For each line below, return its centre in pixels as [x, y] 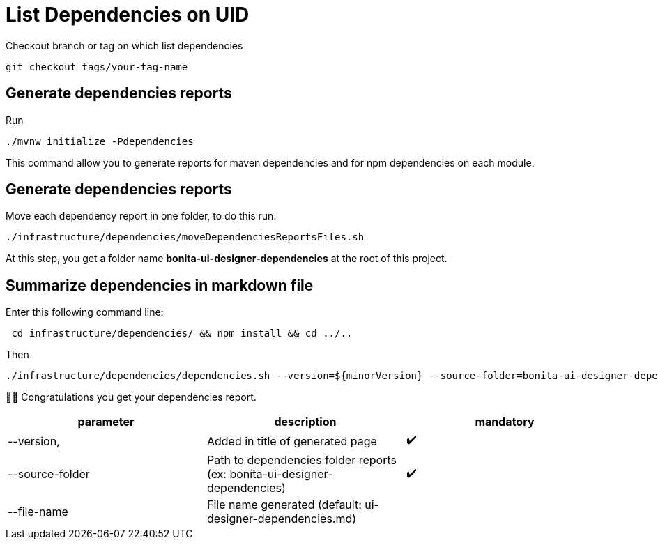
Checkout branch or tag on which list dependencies [124, 45]
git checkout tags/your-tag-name [97, 67]
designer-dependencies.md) [282, 519]
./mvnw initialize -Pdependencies [100, 141]
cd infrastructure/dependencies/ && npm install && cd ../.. [182, 333]
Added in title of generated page [292, 441]
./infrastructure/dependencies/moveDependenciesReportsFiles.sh [185, 237]
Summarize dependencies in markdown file [160, 285]
